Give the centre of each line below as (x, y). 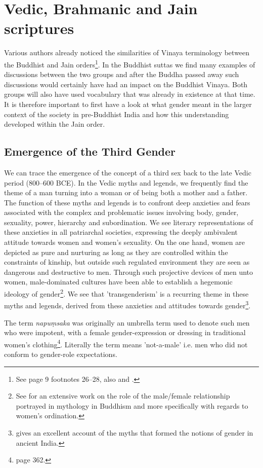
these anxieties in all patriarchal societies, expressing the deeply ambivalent (121, 232)
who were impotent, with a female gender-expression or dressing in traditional (125, 332)
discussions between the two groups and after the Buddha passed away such (122, 74)
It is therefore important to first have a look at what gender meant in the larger (128, 104)
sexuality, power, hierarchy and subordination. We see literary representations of (129, 222)
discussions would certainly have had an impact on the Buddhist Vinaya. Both (126, 84)
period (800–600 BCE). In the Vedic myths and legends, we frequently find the (126, 182)
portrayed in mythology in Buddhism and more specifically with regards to (132, 405)
